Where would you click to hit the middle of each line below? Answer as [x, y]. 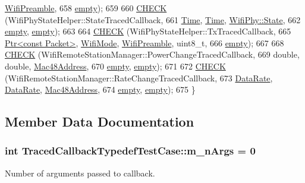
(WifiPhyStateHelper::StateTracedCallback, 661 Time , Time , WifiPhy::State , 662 [153, 19]
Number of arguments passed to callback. [80, 173]
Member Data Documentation [100, 122]
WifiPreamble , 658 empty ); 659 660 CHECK [86, 8]
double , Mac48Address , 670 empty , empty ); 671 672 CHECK [115, 66]
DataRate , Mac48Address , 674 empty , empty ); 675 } [100, 89]
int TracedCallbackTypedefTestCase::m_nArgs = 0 [130, 151]
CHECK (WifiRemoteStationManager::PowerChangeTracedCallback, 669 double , [152, 54]
